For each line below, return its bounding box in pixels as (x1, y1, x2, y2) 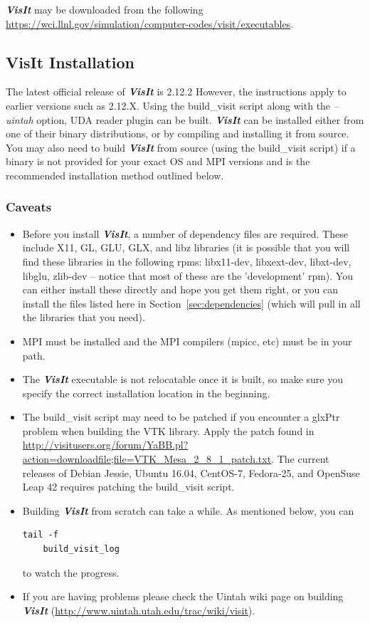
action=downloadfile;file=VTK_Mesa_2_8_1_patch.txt (22, 451, 272, 466)
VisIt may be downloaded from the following (6, 2, 203, 16)
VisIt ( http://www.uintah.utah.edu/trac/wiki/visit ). (22, 602, 255, 617)
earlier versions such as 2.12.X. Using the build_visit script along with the (6, 98, 331, 112)
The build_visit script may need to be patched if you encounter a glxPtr (22, 409, 340, 424)
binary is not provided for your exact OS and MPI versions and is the (6, 154, 310, 169)
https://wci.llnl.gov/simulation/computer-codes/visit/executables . (6, 16, 294, 31)
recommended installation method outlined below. (6, 167, 224, 182)
